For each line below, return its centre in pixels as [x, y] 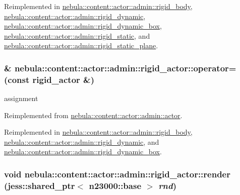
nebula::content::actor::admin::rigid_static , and [77, 35]
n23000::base [115, 185]
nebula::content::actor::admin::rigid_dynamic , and [82, 141]
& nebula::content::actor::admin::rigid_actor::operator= [120, 68]
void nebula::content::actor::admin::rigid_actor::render [117, 174]
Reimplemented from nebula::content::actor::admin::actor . [93, 115]
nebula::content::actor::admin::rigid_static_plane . [81, 45]
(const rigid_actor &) [49, 79]
